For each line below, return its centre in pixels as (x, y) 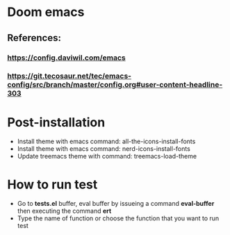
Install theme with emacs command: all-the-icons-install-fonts (106, 141)
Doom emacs (46, 12)
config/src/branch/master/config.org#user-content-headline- (115, 85)
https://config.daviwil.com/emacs (67, 58)
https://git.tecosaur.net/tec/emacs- (69, 76)
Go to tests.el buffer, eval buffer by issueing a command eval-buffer (116, 204)
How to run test (52, 184)
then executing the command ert (64, 211)
